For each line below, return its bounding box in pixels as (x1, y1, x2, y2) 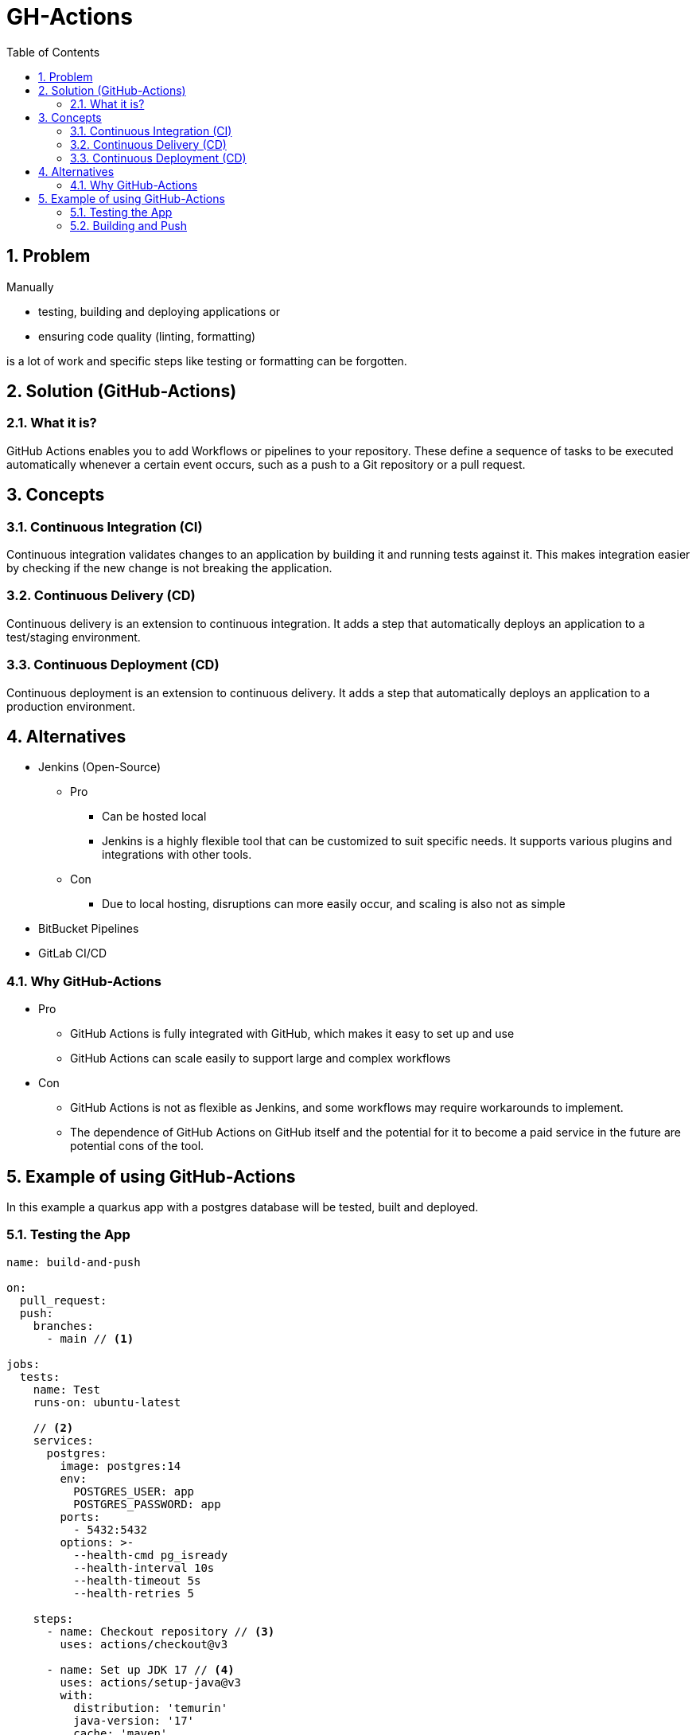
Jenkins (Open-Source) (38, 760, 161, 774)
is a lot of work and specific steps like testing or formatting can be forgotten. (6, 353, 407, 368)
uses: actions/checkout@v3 (60, 1637, 228, 1651)
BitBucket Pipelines (38, 922, 139, 936)
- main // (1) (46, 1331, 134, 1345)
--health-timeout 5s (73, 1573, 201, 1587)
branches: (33, 1319, 94, 1332)
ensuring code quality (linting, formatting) (38, 329, 256, 343)
